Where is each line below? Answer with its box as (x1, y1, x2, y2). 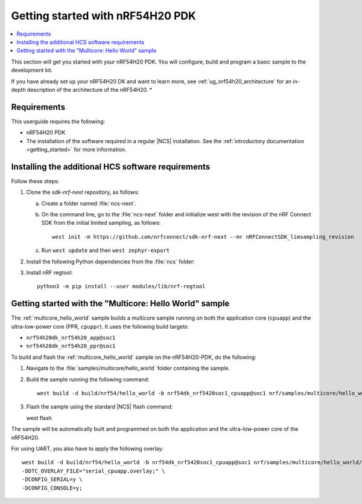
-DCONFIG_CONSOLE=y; (22, 484, 83, 491)
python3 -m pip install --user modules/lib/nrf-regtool (37, 283, 206, 290)
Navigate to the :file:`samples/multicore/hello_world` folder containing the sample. (26, 364, 230, 372)
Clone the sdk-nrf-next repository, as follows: (26, 189, 139, 196)
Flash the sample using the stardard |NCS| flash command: (26, 403, 173, 410)
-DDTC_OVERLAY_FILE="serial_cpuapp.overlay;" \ (22, 467, 165, 474)
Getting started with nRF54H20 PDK (11, 9, 196, 22)
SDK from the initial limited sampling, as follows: (41, 219, 161, 227)
